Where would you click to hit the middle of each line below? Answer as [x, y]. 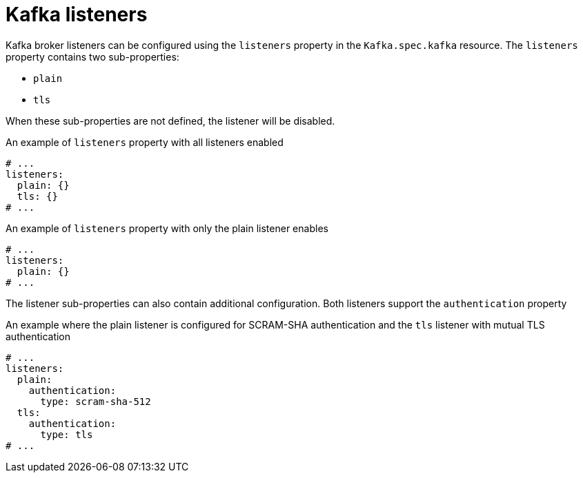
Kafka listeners [77, 14]
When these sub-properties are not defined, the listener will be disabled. [170, 121]
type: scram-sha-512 [96, 401]
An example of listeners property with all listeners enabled [145, 142]
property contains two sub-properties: [92, 56]
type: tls [67, 434]
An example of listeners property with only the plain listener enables [167, 228]
